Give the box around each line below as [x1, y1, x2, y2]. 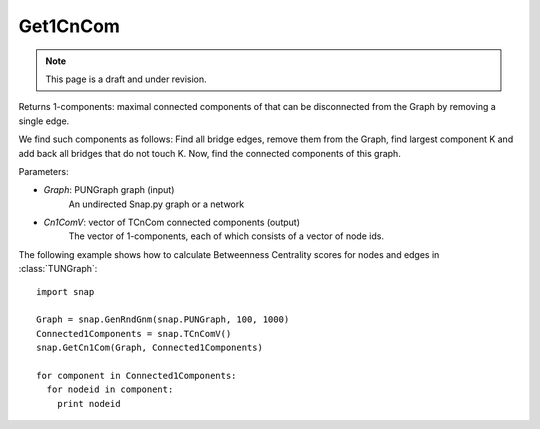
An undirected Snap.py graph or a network [68, 198, 245, 210]
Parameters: [18, 165, 69, 177]
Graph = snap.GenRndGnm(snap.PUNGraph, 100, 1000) [36, 314, 290, 325]
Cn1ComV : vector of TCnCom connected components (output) [43, 216, 300, 229]
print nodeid [56, 398, 121, 409]
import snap [36, 286, 95, 297]
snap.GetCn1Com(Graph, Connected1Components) [36, 342, 264, 354]
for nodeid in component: [46, 384, 174, 395]
